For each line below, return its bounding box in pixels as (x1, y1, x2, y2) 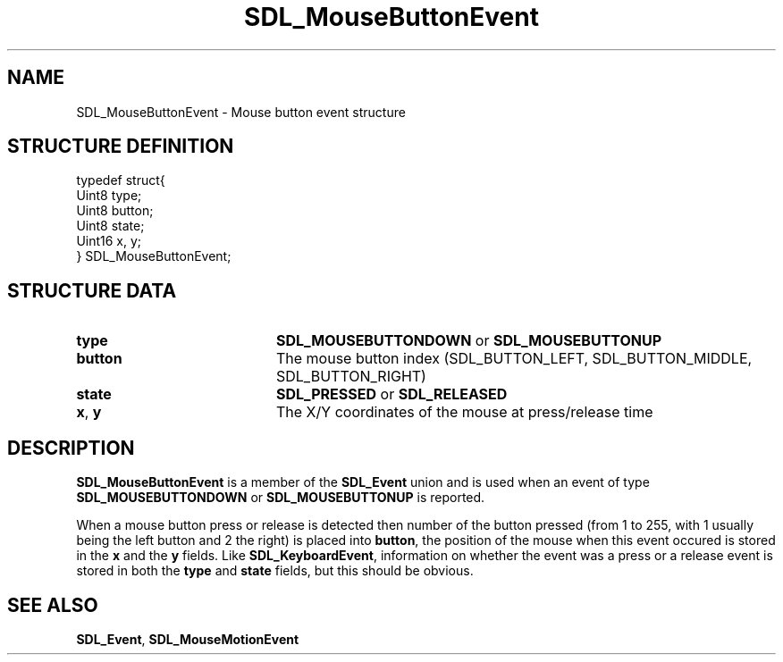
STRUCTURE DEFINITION (7, 135, 234, 158)
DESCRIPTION (7, 436, 135, 459)
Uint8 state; (76, 218, 145, 234)
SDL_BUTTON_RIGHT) (275, 367, 426, 386)
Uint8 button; (76, 203, 154, 219)
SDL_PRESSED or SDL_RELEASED (275, 385, 508, 404)
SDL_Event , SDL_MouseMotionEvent (76, 631, 299, 647)
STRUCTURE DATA (7, 279, 177, 302)
